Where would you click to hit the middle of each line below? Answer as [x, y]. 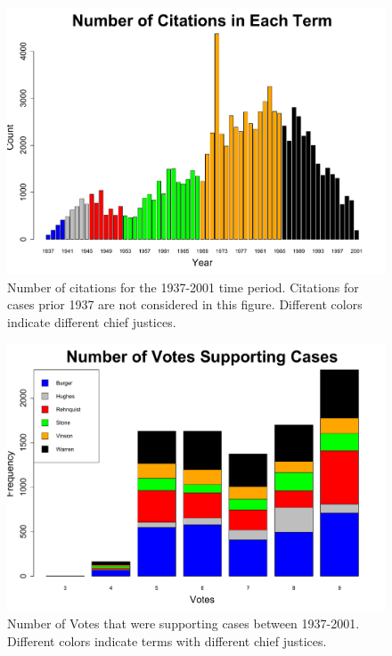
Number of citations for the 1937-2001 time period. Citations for [183, 287]
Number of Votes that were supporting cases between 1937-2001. [184, 623]
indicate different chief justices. [92, 321]
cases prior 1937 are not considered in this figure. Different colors [185, 304]
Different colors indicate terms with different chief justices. [167, 640]
